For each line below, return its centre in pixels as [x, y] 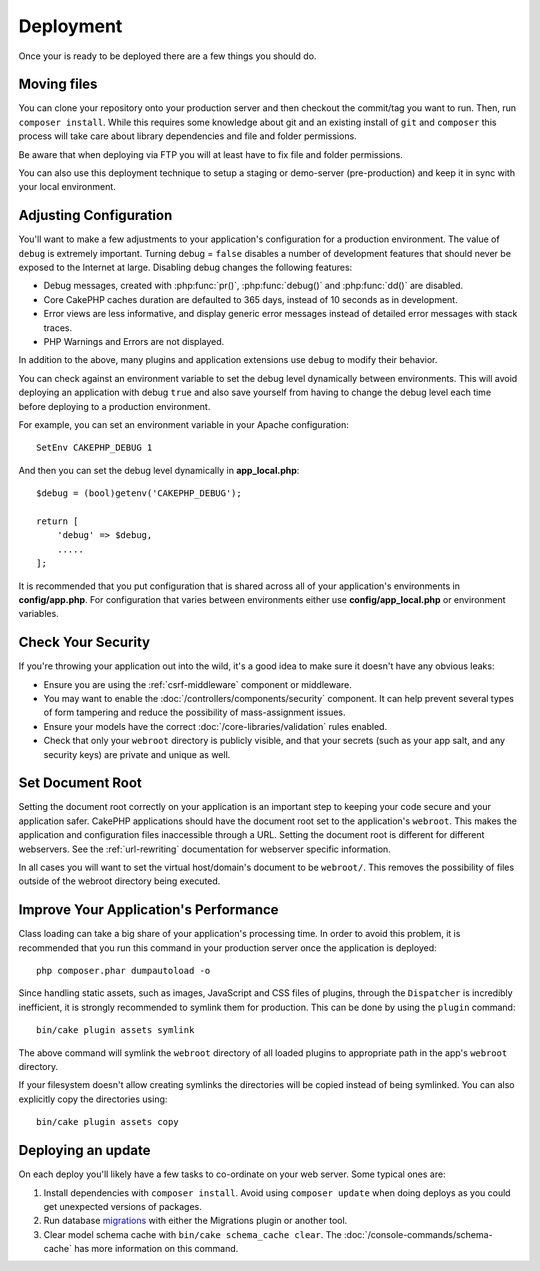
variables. [38, 614]
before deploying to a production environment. [114, 406]
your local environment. [67, 187]
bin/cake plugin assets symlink [115, 1030]
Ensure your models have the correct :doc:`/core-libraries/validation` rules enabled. [215, 726]
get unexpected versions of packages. [122, 1206]
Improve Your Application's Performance [148, 910]
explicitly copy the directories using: [93, 1099]
